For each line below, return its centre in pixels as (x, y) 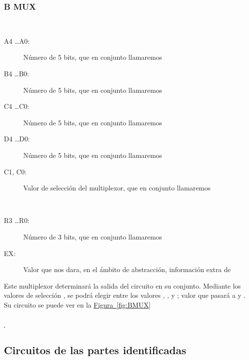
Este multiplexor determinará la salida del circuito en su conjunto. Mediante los (123, 285)
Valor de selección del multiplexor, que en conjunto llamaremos (117, 188)
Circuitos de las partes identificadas (95, 350)
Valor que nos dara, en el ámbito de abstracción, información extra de (127, 269)
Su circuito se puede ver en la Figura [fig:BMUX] (77, 304)
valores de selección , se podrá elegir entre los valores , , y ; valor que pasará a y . (125, 295)
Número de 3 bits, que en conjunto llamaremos (93, 236)
